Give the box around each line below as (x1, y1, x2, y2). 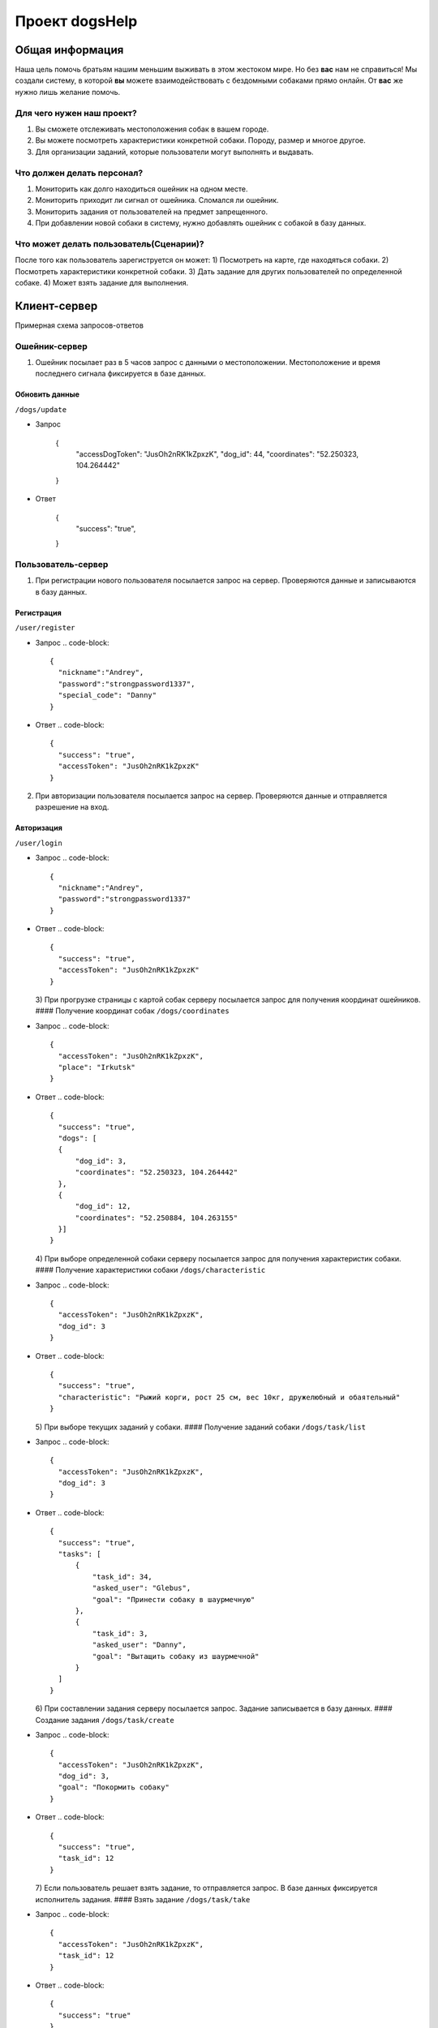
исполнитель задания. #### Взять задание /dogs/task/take (35, 1894, 251, 1904)
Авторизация (15, 823, 62, 833)
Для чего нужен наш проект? (15, 107, 137, 118)
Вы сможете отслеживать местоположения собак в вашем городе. (35, 124, 269, 134)
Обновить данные (15, 389, 80, 399)
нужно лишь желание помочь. (15, 87, 121, 97)
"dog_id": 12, (75, 1201, 131, 1211)
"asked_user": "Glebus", (92, 1583, 191, 1593)
